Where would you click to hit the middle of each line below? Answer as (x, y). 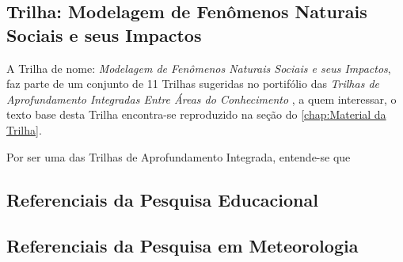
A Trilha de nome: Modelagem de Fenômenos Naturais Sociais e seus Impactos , (199, 68)
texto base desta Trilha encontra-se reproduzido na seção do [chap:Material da (196, 114)
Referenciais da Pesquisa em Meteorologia (182, 246)
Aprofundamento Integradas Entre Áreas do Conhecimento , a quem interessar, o (201, 99)
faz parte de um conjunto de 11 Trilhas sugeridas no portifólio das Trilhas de (193, 84)
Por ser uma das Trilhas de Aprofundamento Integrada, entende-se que (179, 156)
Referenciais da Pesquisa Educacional (162, 199)
